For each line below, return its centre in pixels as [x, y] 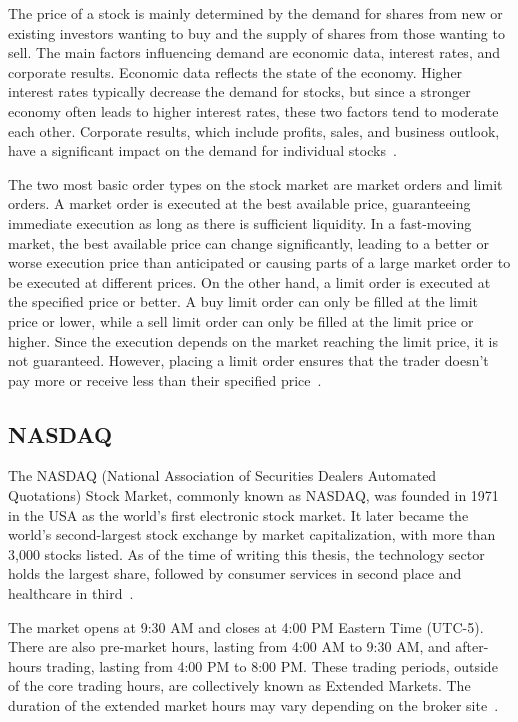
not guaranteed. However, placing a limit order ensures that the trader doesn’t [248, 360]
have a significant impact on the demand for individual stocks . [202, 150]
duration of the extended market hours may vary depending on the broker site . [253, 705]
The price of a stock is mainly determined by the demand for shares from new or [255, 13]
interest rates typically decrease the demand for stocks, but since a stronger [239, 91]
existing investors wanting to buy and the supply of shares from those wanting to [256, 32]
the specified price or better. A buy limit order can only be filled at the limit [243, 301]
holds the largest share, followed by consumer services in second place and [235, 573]
